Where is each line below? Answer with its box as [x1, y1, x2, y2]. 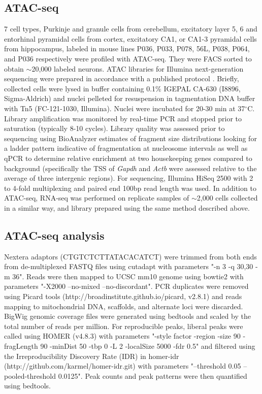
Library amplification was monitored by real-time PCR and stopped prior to [4, 113, 242, 123]
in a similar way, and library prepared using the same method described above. [4, 202, 250, 213]
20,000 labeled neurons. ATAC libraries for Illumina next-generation [31, 63, 244, 74]
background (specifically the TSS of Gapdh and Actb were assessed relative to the [4, 162, 257, 173]
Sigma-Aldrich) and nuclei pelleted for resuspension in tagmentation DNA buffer [4, 93, 255, 104]
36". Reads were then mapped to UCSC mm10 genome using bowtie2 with [12, 271, 244, 281]
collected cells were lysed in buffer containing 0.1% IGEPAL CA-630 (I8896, [4, 83, 241, 93]
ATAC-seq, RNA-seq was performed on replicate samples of [4, 192, 189, 203]
